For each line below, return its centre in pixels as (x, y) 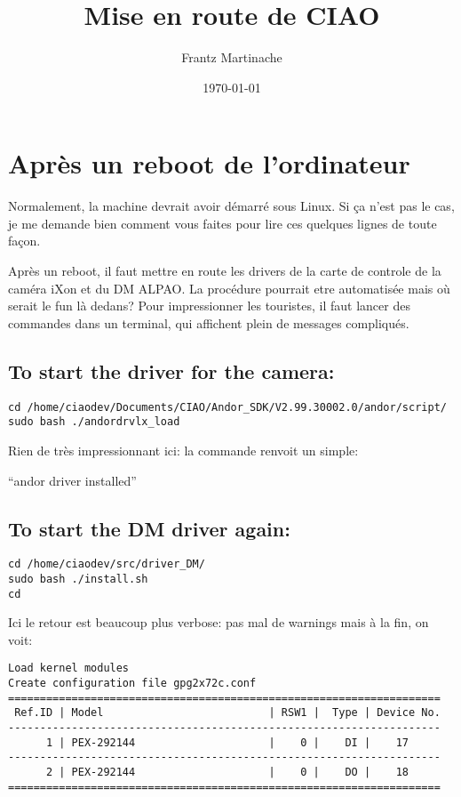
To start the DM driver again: (149, 528)
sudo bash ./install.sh (78, 579)
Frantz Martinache (232, 57)
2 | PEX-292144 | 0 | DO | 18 (227, 773)
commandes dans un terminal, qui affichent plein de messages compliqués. (209, 322)
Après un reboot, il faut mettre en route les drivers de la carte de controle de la (225, 271)
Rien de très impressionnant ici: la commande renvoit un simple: (183, 450)
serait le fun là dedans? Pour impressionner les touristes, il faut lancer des (209, 306)
